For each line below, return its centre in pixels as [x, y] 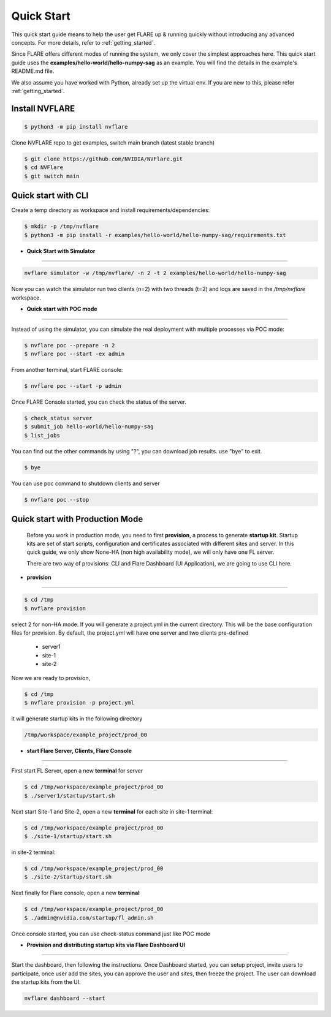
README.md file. [33, 71]
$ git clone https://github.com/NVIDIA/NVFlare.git [104, 159]
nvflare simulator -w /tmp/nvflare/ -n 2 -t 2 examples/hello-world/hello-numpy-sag [155, 273]
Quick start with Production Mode [77, 519]
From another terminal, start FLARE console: [67, 370]
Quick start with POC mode [62, 309]
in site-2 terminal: [33, 852]
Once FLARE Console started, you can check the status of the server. [99, 402]
